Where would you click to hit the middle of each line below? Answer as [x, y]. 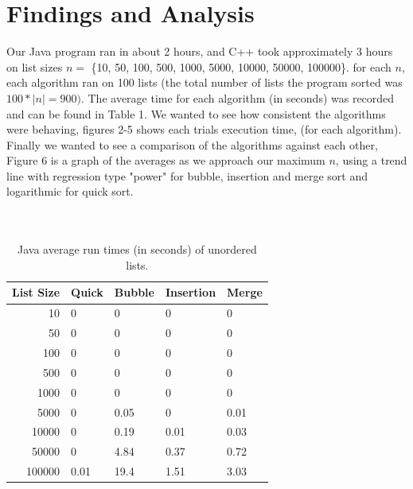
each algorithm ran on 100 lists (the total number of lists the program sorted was [205, 82]
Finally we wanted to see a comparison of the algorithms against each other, [192, 144]
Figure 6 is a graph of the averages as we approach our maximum [166, 160]
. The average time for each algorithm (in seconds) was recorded [238, 97]
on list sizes [35, 66]
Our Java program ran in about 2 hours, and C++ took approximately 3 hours [200, 51]
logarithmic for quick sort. [70, 191]
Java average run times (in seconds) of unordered [137, 249]
